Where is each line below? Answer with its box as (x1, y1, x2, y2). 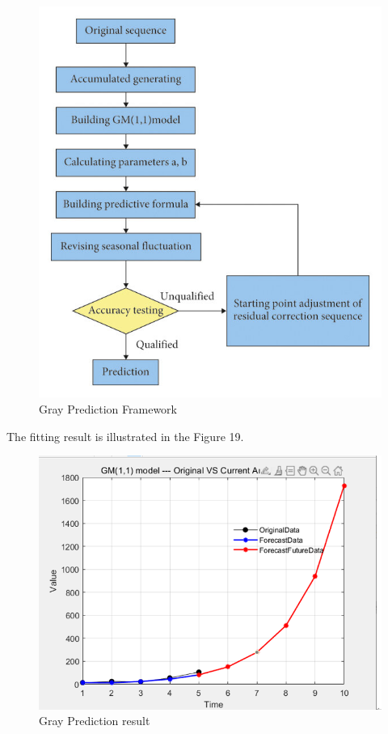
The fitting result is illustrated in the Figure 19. (6, 427, 244, 444)
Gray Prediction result (39, 712, 150, 729)
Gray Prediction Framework (39, 400, 177, 417)
